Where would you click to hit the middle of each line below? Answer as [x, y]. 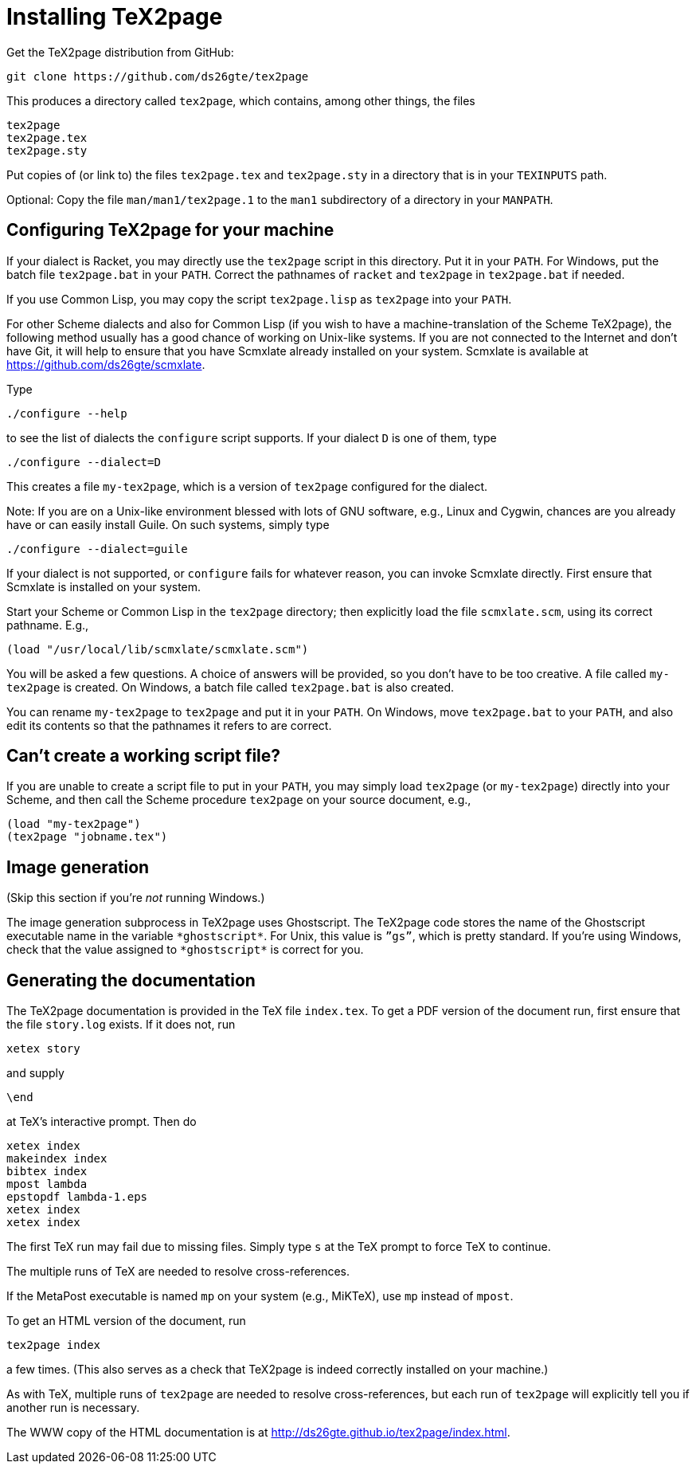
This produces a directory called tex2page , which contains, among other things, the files [241, 100]
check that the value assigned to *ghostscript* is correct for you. [185, 950]
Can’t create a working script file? [144, 756]
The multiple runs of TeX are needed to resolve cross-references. [178, 1272]
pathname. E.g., [48, 625]
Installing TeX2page [115, 17]
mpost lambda [47, 1184]
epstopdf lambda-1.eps [77, 1197]
